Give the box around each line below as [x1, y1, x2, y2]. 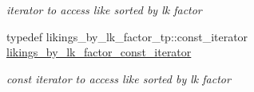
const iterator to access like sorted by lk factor [6, 70, 231, 86]
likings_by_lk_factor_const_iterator [6, 44, 192, 60]
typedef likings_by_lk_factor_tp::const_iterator [6, 28, 248, 44]
